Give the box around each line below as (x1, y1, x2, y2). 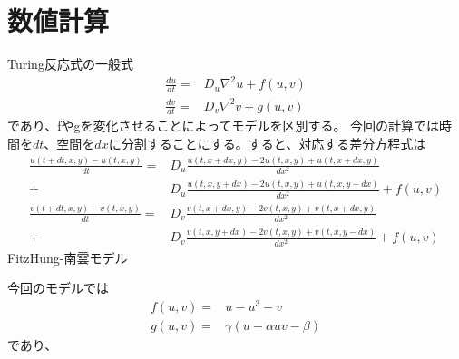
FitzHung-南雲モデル (7, 247, 128, 267)
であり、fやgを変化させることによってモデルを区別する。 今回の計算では (7, 116, 440, 135)
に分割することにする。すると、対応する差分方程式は (108, 134, 426, 153)
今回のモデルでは (7, 278, 109, 297)
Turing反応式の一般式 (7, 54, 133, 73)
